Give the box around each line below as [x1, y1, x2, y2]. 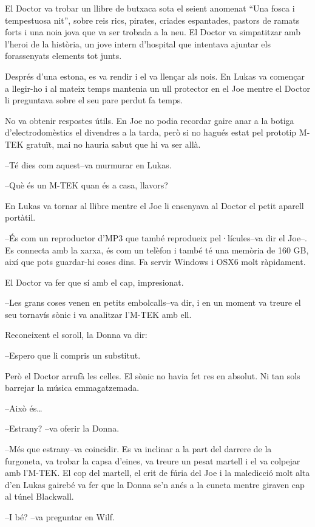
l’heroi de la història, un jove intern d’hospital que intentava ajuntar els [5, 37, 271, 50]
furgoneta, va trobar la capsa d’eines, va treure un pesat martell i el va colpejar [5, 454, 300, 467]
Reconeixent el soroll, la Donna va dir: [5, 328, 147, 341]
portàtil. [5, 211, 36, 224]
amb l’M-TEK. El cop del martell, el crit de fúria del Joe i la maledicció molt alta [5, 466, 310, 479]
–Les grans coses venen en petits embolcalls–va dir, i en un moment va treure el [5, 296, 301, 309]
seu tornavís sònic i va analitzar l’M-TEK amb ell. [5, 308, 192, 320]
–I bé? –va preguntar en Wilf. [5, 511, 115, 523]
